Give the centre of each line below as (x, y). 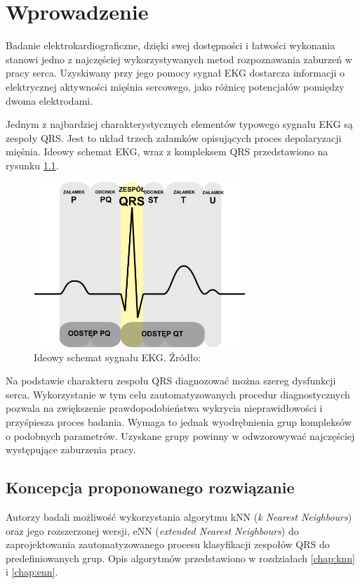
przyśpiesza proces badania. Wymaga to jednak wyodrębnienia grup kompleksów (179, 422)
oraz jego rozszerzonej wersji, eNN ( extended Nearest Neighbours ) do (152, 530)
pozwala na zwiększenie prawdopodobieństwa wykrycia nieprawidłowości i (164, 408)
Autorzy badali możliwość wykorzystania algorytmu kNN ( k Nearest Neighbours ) (179, 517)
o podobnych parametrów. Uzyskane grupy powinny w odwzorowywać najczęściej (180, 435)
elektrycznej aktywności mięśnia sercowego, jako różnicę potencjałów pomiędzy (175, 86)
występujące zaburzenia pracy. (71, 449)
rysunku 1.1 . (32, 165)
